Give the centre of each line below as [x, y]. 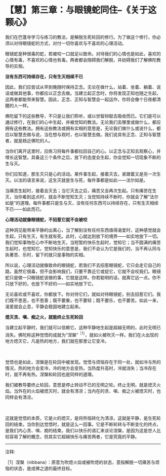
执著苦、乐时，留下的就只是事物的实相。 [46, 255]
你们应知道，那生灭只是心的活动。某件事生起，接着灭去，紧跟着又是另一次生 [83, 174]
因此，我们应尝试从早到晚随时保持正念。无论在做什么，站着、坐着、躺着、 [81, 87]
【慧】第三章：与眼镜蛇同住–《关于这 [81, 10]
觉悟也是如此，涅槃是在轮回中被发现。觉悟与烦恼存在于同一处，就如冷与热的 [83, 362]
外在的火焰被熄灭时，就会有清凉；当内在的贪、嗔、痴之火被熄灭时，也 [89, 391]
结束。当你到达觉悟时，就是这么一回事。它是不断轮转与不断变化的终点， [87, 424]
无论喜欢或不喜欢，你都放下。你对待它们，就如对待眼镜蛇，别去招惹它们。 [81, 294]
